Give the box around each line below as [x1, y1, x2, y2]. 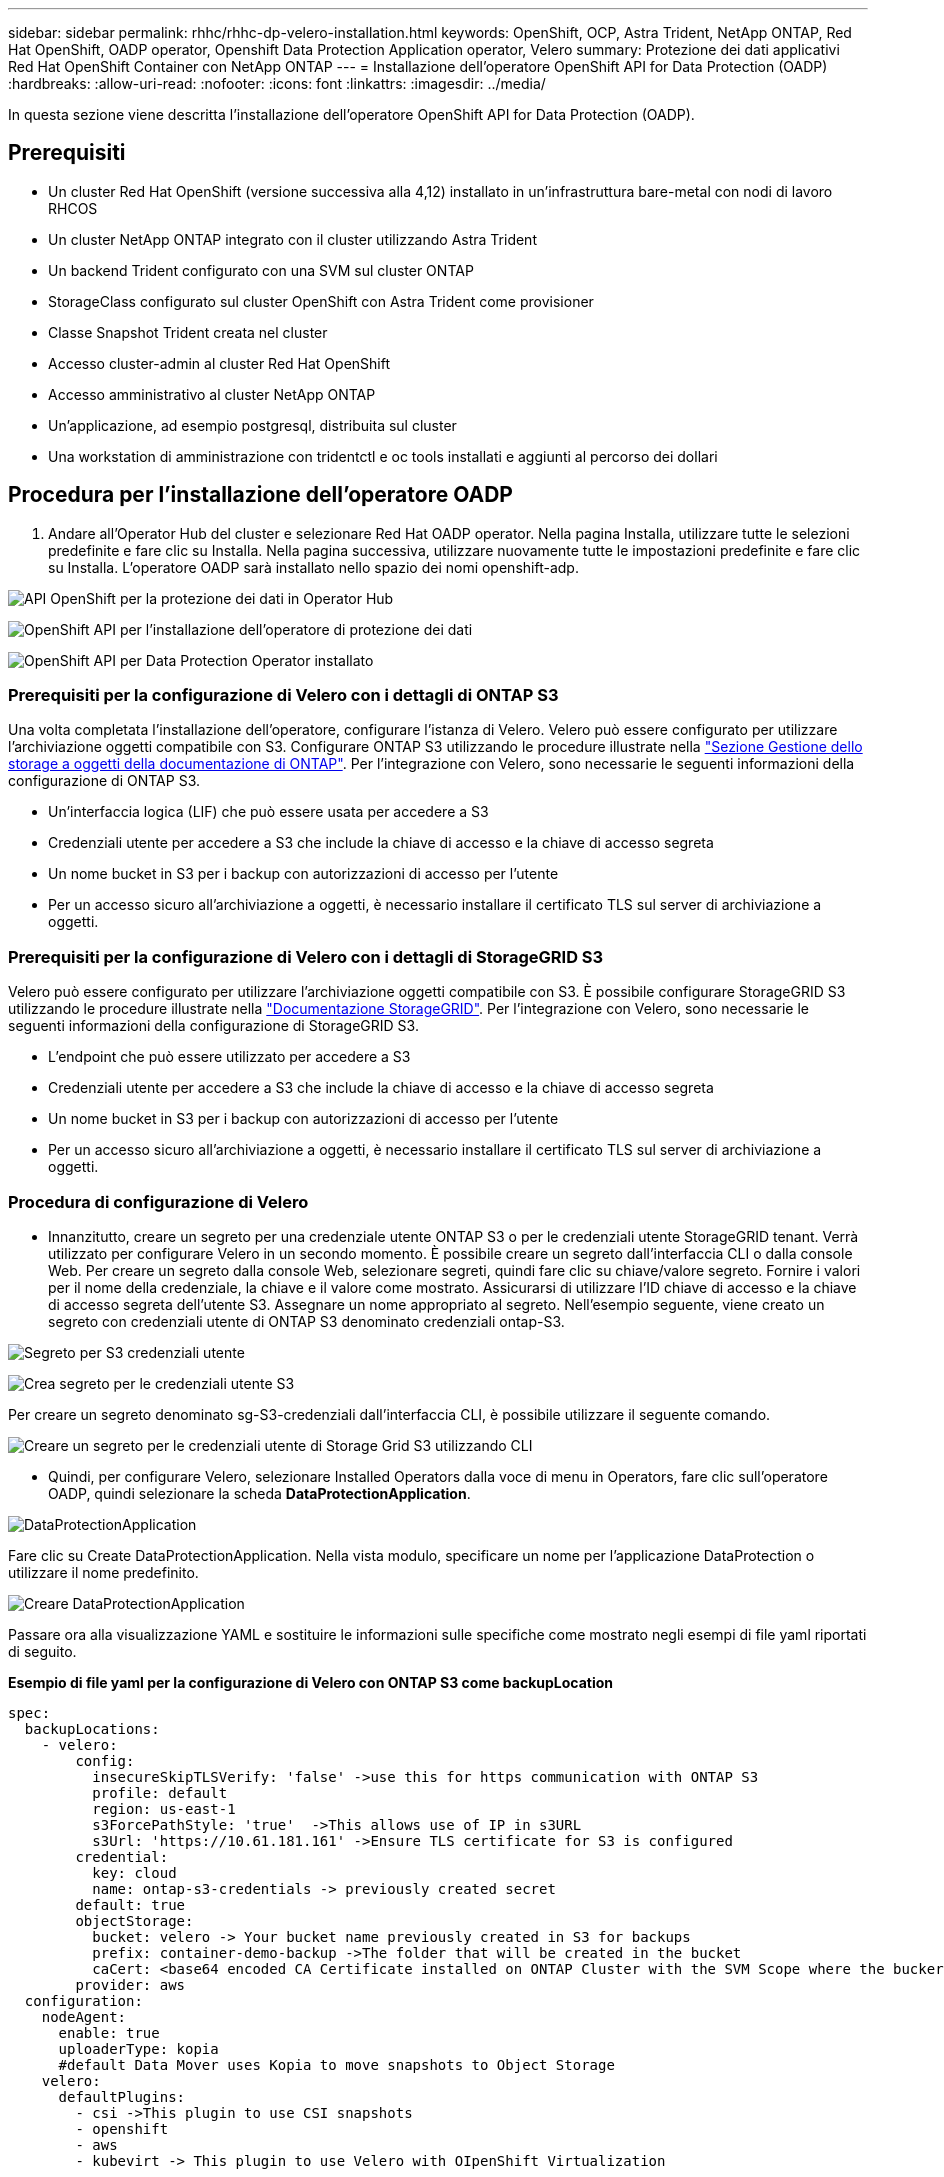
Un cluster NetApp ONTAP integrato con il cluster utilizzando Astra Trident [48, 230, 537, 248]
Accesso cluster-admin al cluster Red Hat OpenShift [48, 354, 391, 372]
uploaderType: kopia [58, 2040, 219, 2057]
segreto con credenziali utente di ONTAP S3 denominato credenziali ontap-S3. [48, 1312, 565, 1330]
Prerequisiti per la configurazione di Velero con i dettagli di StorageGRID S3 [8, 946, 604, 967]
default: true [75, 1896, 186, 1913]
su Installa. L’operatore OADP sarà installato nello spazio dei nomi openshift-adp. [48, 558, 579, 576]
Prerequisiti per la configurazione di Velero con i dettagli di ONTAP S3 [8, 685, 559, 706]
